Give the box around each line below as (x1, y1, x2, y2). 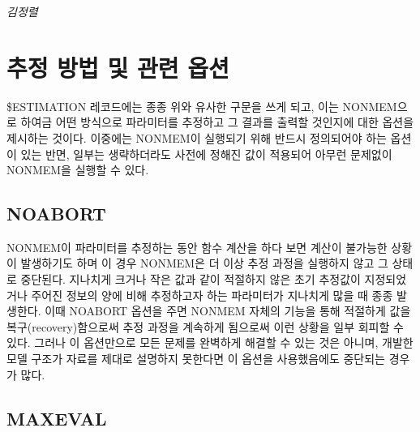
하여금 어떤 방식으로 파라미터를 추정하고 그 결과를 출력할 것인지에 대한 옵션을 (20, 113, 414, 130)
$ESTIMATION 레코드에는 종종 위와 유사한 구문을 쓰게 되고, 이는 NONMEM (6, 97, 397, 114)
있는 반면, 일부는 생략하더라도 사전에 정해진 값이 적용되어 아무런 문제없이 (20, 145, 392, 162)
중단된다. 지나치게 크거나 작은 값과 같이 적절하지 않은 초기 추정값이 (20, 271, 361, 288)
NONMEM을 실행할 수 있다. (6, 161, 149, 178)
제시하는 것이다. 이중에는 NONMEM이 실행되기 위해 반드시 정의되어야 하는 (6, 129, 387, 146)
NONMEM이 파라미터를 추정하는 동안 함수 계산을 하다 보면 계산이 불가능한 (6, 238, 388, 255)
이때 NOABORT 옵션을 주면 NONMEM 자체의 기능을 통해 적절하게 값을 (45, 302, 411, 319)
